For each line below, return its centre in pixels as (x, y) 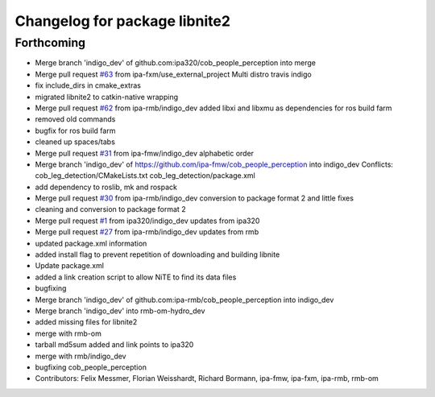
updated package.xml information (91, 243)
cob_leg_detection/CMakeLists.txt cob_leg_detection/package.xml (145, 176)
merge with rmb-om (68, 333)
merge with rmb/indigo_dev (81, 356)
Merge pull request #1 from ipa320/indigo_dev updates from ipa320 (147, 221)
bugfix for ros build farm (75, 130)
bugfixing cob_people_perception (91, 367)
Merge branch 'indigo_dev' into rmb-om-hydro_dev (120, 311)
